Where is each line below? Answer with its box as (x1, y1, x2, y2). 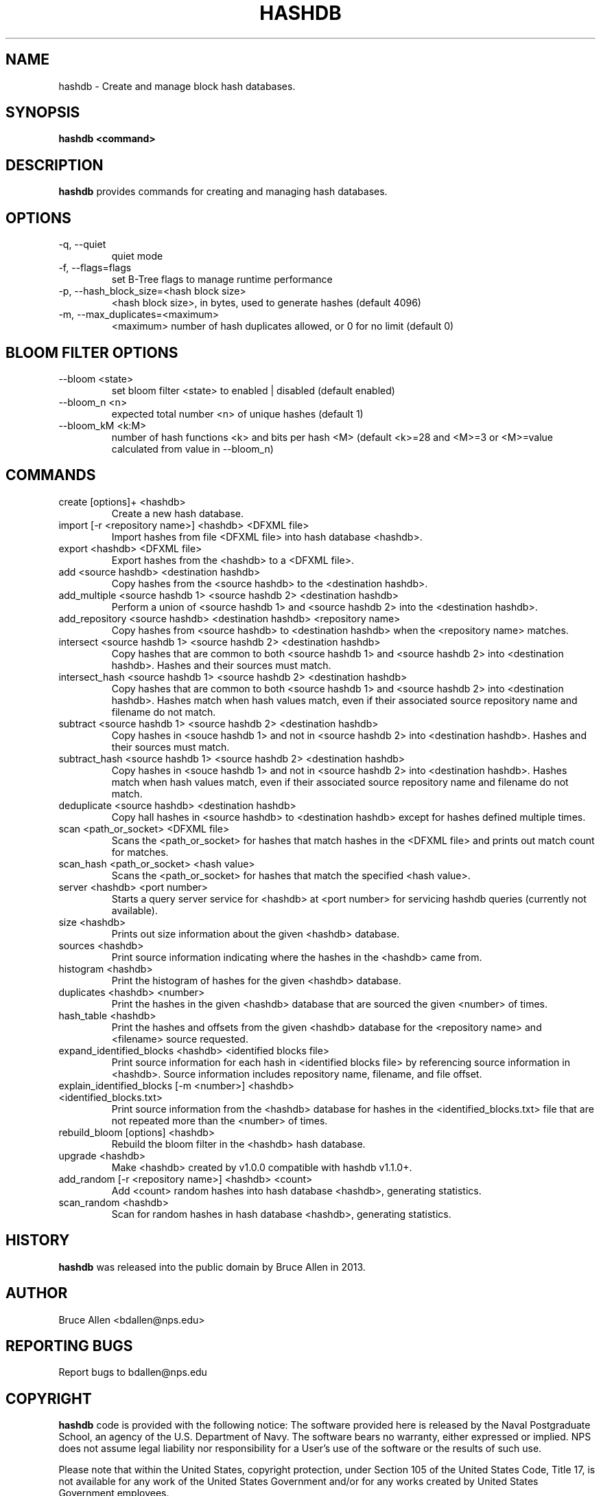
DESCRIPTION (5, 156, 104, 174)
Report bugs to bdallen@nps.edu (58, 1366, 207, 1379)
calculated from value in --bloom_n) (111, 442, 274, 455)
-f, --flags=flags (58, 262, 132, 274)
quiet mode (111, 250, 163, 262)
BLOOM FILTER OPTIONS (5, 343, 178, 361)
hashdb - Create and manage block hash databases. (58, 80, 296, 92)
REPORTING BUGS (5, 1337, 133, 1355)
